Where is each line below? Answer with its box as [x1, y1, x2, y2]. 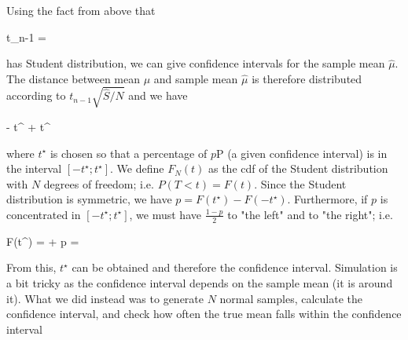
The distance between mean [6, 70, 140, 86]
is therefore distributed [252, 70, 362, 86]
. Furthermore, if [287, 191, 368, 207]
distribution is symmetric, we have [6, 191, 172, 207]
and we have [128, 87, 188, 104]
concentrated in [6, 206, 81, 222]
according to [6, 87, 66, 104]
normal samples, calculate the [219, 290, 362, 306]
